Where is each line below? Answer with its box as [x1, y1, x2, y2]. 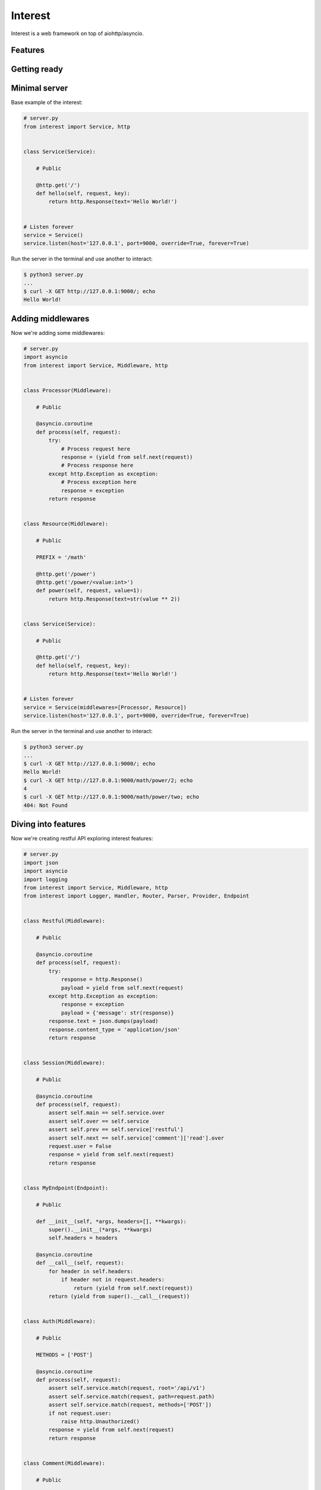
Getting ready [11, 64, 64, 74]
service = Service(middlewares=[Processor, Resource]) [23, 704, 187, 710]
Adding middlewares [11, 313, 90, 324]
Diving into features [11, 819, 86, 830]
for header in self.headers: [48, 1268, 134, 1275]
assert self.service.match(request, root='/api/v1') [48, 1385, 206, 1392]
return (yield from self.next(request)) [73, 1284, 193, 1292]
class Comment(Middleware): [23, 1460, 105, 1466]
